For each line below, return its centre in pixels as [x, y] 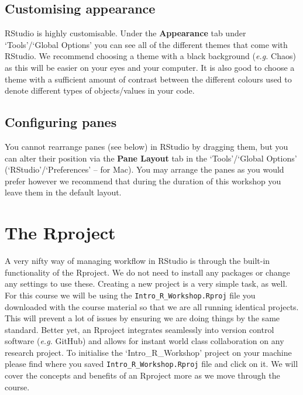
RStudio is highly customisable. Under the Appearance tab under [125, 33]
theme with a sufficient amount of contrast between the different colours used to [148, 79]
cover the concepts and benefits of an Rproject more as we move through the [142, 375]
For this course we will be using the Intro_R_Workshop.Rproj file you [130, 295]
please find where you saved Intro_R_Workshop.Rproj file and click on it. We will [151, 364]
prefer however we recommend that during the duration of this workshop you [143, 181]
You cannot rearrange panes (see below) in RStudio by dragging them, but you [147, 146]
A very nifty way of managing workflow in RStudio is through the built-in [137, 261]
